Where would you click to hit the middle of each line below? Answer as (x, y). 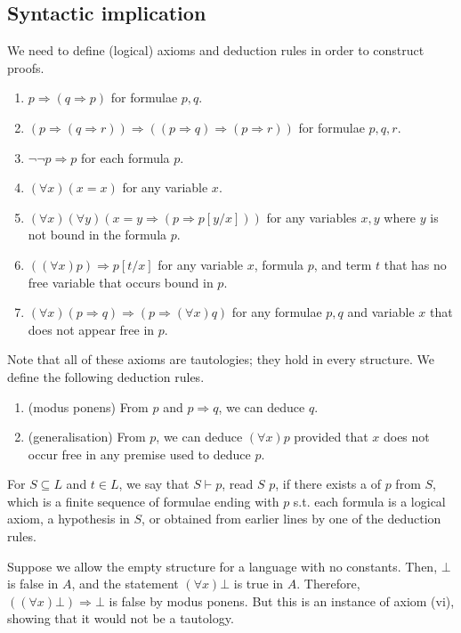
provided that (331, 437)
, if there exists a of (328, 484)
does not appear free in (91, 329)
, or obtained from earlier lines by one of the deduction (291, 519)
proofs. (26, 67)
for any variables (311, 217)
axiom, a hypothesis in (69, 519)
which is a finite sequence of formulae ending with (143, 501)
